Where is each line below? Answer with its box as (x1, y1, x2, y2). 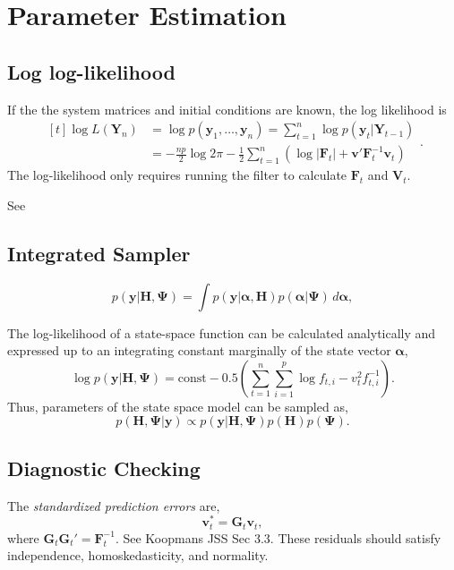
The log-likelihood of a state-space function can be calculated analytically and (7, 323, 436, 342)
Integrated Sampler (7, 239, 191, 267)
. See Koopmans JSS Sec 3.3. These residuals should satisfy (115, 528, 441, 547)
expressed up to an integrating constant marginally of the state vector (7, 341, 391, 360)
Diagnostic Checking (7, 454, 201, 481)
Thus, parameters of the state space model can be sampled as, (7, 396, 348, 415)
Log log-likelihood (7, 57, 176, 85)
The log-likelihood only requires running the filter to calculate (7, 166, 347, 184)
